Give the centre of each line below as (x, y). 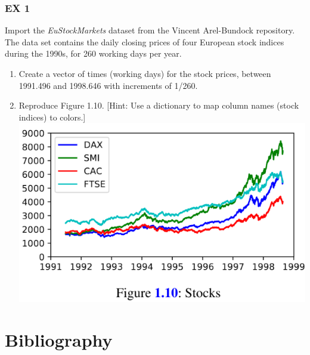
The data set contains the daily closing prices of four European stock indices (145, 41)
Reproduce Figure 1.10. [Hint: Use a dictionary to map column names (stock (159, 105)
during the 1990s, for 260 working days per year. (93, 53)
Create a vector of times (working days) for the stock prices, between (145, 73)
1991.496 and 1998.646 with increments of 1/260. (108, 85)
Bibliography (59, 339)
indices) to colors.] (52, 117)
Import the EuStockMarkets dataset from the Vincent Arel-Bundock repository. (150, 30)
